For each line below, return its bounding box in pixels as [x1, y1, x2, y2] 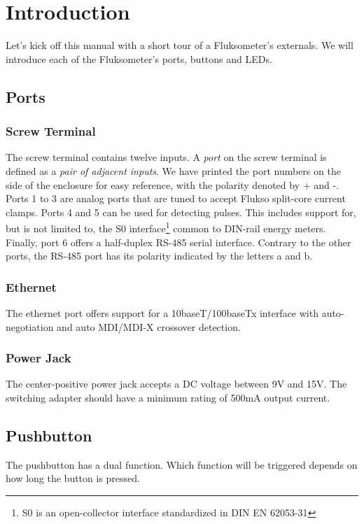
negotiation [6, 319, 54, 334]
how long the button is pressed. [6, 471, 140, 486]
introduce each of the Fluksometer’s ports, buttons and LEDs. [6, 51, 272, 66]
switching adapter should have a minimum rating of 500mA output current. [6, 390, 330, 404]
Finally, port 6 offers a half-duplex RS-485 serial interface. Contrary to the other [6, 234, 351, 249]
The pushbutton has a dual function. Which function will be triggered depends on [6, 457, 358, 472]
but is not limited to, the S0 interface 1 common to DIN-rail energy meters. [6, 219, 326, 235]
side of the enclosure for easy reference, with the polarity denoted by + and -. [6, 177, 339, 192]
